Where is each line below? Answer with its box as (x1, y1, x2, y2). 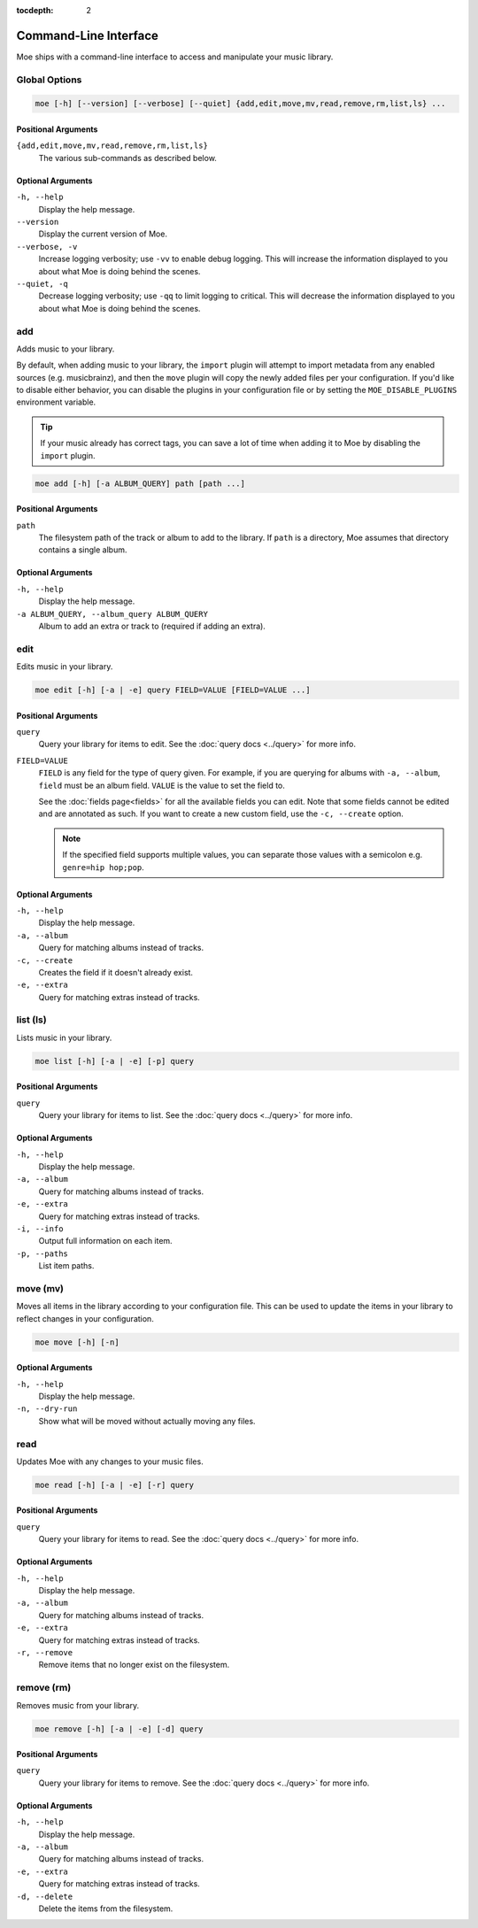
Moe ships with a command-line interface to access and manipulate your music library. (16, 51, 334, 62)
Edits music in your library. (16, 661, 113, 672)
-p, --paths (16, 1248, 68, 1259)
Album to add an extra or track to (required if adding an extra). (38, 621, 266, 631)
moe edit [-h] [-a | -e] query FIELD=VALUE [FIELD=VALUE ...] (35, 685, 311, 695)
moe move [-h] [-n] (35, 1337, 119, 1347)
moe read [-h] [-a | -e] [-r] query (35, 1479, 195, 1490)
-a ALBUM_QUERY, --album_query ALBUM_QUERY (16, 609, 208, 619)
